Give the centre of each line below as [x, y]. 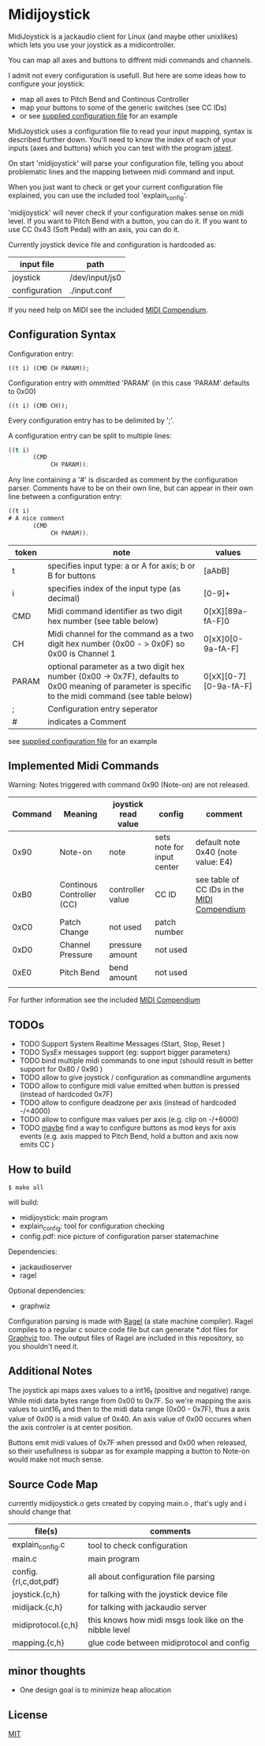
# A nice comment [37, 519]
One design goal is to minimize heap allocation [95, 1690]
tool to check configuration [138, 1545]
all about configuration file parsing [151, 1577]
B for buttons [71, 576]
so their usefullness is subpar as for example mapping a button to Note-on [129, 1451]
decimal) [63, 598]
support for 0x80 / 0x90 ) [61, 1069]
